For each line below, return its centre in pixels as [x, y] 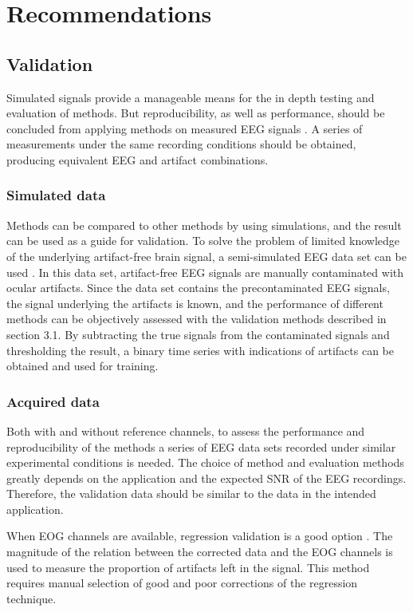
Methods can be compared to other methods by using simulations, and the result [204, 225]
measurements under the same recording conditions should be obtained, [181, 144]
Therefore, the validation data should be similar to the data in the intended [191, 494]
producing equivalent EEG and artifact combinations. [138, 159]
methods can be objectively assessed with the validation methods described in [197, 319]
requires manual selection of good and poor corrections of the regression [182, 583]
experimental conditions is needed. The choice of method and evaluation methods [205, 462]
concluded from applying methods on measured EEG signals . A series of [185, 128]
